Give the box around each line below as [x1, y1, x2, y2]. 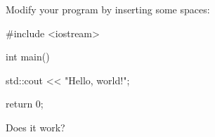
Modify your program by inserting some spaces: [6, 2, 210, 16]
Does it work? [6, 119, 65, 134]
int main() [6, 49, 50, 64]
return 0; [6, 96, 44, 111]
